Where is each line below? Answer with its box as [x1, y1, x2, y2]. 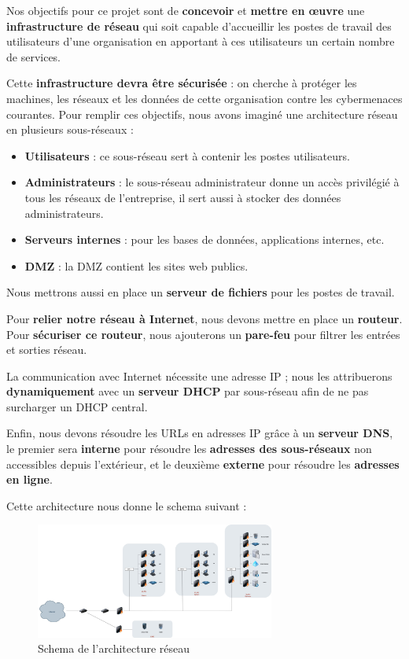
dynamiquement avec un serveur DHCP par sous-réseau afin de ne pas [6, 383, 369, 399]
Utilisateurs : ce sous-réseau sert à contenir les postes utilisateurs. [24, 147, 350, 164]
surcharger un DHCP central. [6, 398, 148, 414]
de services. [6, 48, 61, 64]
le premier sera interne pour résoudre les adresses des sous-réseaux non [6, 440, 372, 457]
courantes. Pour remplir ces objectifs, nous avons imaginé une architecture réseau [6, 105, 398, 122]
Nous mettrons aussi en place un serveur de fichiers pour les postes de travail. [6, 284, 395, 300]
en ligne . [6, 471, 53, 488]
